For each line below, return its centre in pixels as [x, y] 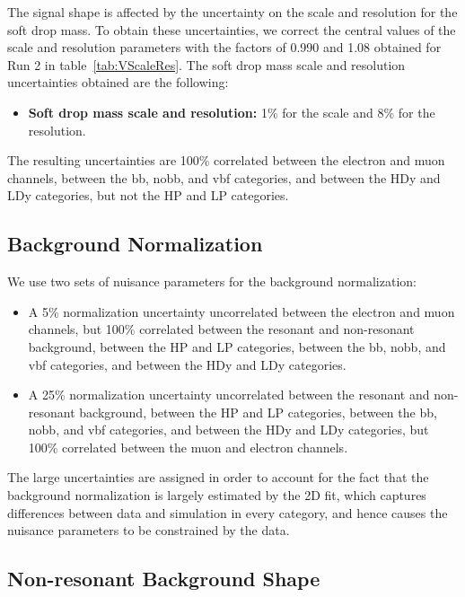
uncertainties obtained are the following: [118, 82]
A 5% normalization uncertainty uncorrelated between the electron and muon [241, 311]
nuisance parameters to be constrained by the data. [149, 530]
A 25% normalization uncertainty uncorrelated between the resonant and [229, 395]
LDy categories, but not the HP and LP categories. [148, 195]
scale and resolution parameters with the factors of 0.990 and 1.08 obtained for [224, 47]
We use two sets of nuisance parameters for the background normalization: [212, 281]
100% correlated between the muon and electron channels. [188, 447]
